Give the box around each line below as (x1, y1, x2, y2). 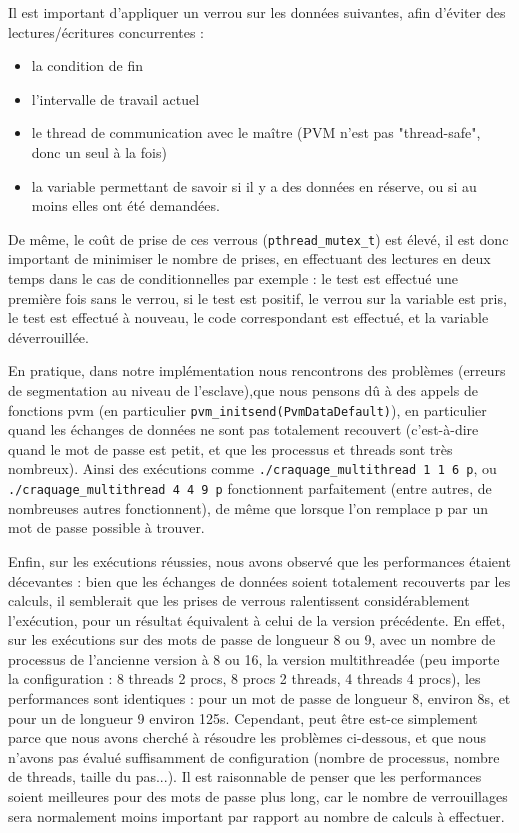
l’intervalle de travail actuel (31, 88, 200, 109)
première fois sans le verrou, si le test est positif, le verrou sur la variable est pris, (8, 287, 507, 308)
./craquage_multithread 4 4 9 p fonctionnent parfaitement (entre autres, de (8, 478, 492, 499)
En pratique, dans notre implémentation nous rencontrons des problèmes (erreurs (8, 360, 506, 381)
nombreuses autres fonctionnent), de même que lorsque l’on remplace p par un (8, 497, 488, 518)
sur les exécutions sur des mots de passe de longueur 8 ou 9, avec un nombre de (8, 629, 496, 650)
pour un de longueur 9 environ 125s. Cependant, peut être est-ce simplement (8, 707, 478, 728)
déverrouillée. (8, 326, 89, 347)
